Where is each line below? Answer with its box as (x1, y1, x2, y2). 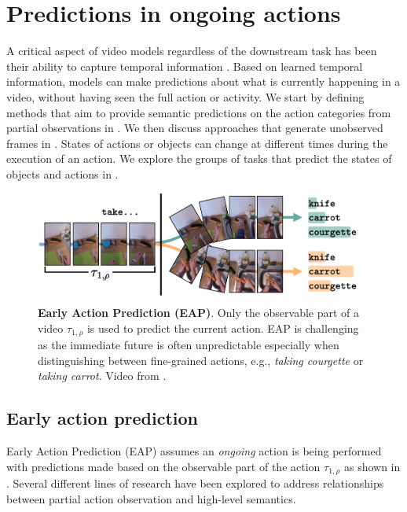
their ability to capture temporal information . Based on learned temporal (6, 57, 363, 74)
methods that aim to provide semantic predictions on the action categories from (6, 104, 391, 120)
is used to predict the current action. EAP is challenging (86, 319, 359, 336)
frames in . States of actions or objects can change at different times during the (6, 134, 388, 151)
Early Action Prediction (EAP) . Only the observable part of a (38, 304, 360, 321)
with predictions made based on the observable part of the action (6, 458, 321, 474)
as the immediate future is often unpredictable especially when (38, 337, 339, 353)
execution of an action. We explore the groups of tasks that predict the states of (6, 150, 392, 167)
